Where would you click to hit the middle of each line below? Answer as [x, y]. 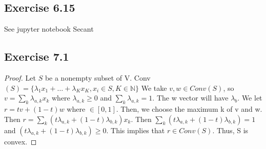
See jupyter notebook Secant [49, 29]
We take [154, 88]
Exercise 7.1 [37, 56]
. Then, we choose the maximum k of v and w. [189, 108]
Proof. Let [20, 78]
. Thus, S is [230, 130]
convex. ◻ [21, 141]
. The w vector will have [190, 98]
